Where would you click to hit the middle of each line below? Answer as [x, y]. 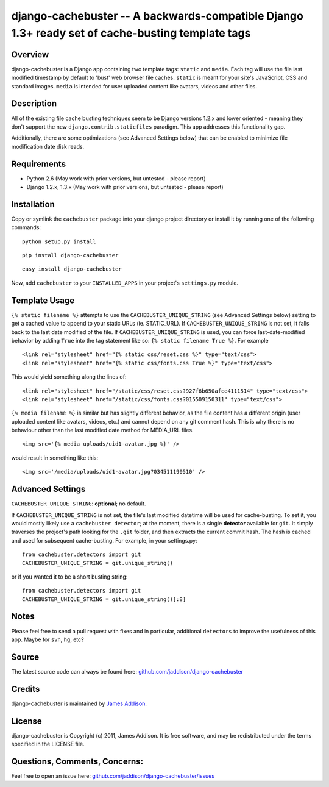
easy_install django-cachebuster [72, 269]
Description [34, 104]
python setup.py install [59, 241]
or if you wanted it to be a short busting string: [69, 577]
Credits [26, 689]
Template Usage [43, 300]
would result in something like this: [55, 458]
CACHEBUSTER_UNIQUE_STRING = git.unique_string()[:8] [104, 599]
